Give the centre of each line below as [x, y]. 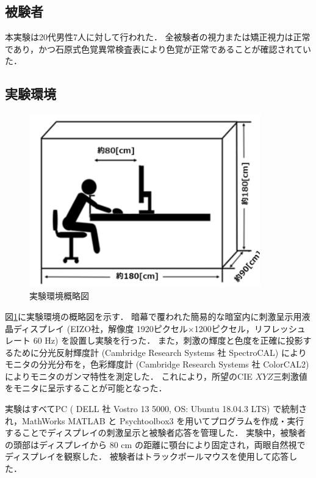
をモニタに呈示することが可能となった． [86, 388]
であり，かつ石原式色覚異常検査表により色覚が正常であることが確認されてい [158, 49]
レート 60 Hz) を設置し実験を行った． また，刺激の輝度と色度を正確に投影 [154, 340]
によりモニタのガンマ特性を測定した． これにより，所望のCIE [129, 376]
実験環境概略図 [59, 296]
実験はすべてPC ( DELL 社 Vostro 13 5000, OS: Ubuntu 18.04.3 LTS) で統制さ [156, 409]
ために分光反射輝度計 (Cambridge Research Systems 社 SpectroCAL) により [160, 352]
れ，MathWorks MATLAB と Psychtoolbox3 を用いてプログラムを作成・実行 [155, 420]
